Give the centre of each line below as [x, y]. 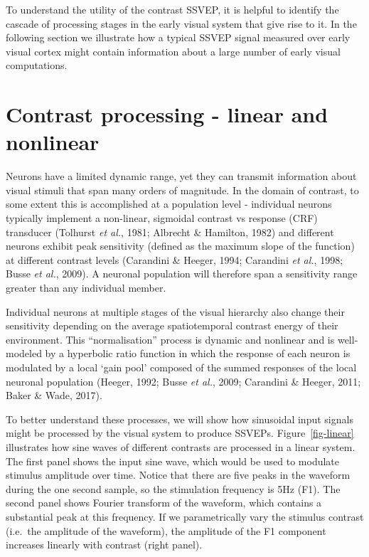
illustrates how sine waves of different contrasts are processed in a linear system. [181, 446]
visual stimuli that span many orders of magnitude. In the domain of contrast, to [182, 190]
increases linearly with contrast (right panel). [104, 545]
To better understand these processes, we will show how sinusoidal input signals [180, 419]
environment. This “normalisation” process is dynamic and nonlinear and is [170, 339]
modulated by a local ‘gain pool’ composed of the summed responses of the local [181, 367]
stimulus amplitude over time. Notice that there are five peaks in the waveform [178, 475]
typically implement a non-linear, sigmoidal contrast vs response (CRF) [162, 218]
